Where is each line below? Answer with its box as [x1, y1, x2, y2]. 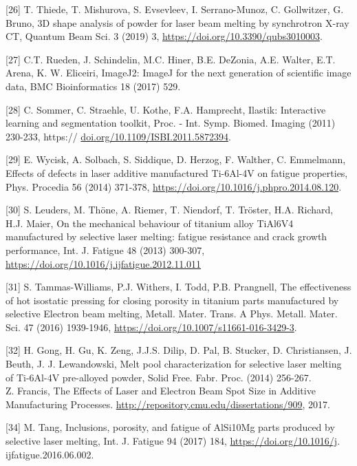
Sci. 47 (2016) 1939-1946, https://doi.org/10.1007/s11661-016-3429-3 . [6, 319, 297, 334]
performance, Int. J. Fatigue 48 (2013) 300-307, [6, 242, 205, 257]
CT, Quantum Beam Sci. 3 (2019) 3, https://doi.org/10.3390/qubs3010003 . [6, 29, 323, 43]
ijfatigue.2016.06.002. [6, 447, 94, 461]
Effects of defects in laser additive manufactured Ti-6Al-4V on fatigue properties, [6, 165, 348, 180]
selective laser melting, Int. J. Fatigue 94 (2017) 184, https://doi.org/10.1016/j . [6, 434, 340, 448]
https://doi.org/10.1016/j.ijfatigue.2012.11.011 [6, 256, 202, 271]
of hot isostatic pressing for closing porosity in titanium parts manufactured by [6, 293, 339, 307]
